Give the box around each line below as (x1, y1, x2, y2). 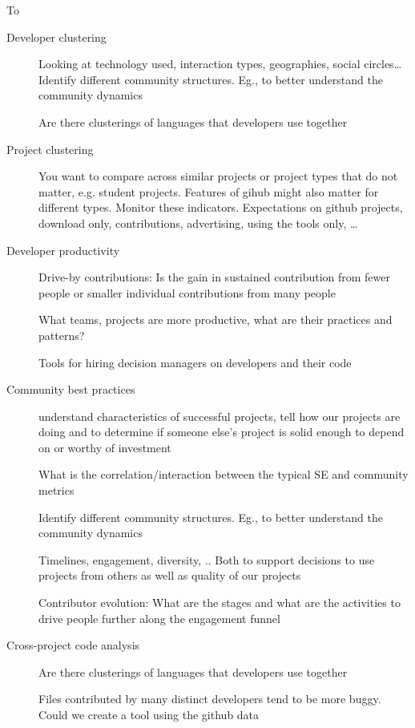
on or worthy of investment (38, 439, 171, 455)
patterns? (38, 326, 85, 343)
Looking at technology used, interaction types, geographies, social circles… (38, 55, 402, 72)
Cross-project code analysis (6, 637, 140, 653)
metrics (38, 482, 75, 499)
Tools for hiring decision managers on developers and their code (38, 354, 352, 370)
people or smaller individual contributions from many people (38, 284, 336, 301)
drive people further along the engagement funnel (38, 609, 280, 626)
